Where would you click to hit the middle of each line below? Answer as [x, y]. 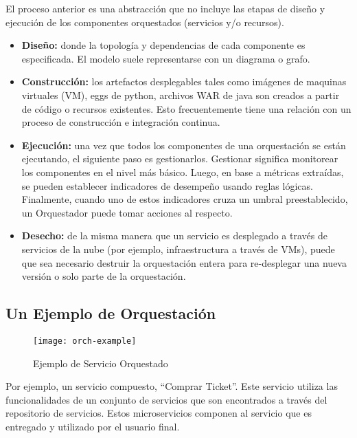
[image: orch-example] [85, 341]
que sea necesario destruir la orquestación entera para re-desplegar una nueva [184, 262]
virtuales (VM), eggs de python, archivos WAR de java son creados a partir [181, 95]
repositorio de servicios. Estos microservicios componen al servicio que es [159, 413]
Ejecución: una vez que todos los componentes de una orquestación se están [184, 145]
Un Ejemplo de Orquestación [111, 313]
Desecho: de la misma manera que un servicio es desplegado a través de [174, 236]
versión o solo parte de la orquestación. [104, 276]
